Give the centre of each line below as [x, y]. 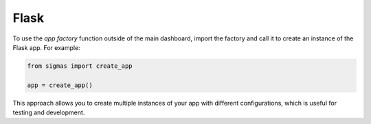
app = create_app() [60, 85]
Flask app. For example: [46, 47]
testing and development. [49, 112]
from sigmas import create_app [80, 66]
